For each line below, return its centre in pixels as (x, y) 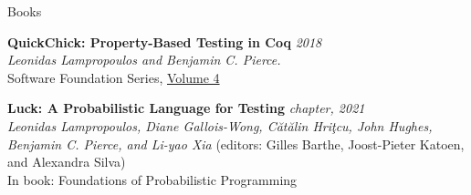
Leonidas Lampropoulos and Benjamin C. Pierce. (144, 60)
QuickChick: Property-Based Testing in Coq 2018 (165, 41)
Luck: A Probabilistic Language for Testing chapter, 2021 (186, 108)
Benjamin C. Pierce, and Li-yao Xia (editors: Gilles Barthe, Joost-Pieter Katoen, (236, 144)
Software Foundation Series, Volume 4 (114, 77)
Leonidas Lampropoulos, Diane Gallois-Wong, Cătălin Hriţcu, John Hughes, (220, 125)
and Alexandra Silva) (67, 162)
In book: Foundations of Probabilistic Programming (152, 179)
